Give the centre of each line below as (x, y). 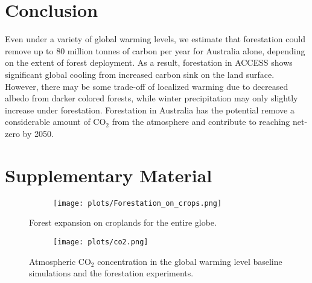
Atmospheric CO (60, 261)
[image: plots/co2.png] (101, 242)
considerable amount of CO (56, 122)
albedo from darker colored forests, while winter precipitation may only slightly (151, 98)
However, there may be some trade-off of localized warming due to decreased (147, 86)
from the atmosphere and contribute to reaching (201, 122)
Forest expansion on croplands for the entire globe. (123, 222)
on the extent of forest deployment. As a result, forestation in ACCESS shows (149, 62)
